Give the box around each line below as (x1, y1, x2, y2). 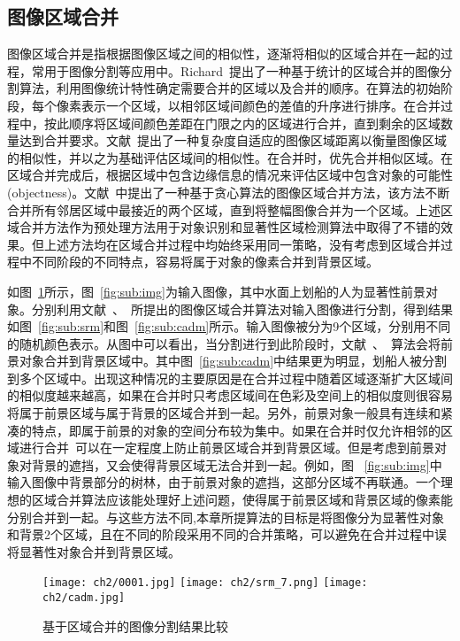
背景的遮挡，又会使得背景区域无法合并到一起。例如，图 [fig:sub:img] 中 (31, 455, 442, 474)
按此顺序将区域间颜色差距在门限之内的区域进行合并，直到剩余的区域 (43, 113, 441, 132)
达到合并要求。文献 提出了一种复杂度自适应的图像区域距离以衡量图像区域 (19, 131, 447, 150)
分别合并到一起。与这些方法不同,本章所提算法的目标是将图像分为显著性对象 (7, 507, 444, 526)
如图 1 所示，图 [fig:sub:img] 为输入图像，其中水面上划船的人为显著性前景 (7, 282, 425, 300)
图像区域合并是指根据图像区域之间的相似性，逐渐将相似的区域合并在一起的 (7, 44, 441, 63)
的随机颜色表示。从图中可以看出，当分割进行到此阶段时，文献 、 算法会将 (7, 334, 441, 352)
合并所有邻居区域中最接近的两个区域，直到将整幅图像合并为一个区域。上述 (7, 200, 441, 219)
